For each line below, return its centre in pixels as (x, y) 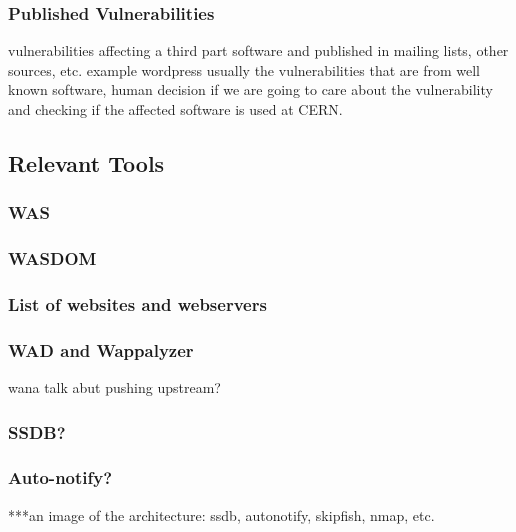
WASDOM (52, 258)
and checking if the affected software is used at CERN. (175, 109)
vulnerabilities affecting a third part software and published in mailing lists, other (258, 50)
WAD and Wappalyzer (101, 349)
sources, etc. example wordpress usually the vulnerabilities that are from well (244, 69)
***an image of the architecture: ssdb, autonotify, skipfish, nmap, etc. (221, 514)
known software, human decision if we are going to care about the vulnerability (250, 89)
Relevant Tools (86, 162)
